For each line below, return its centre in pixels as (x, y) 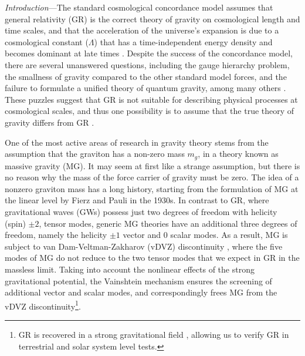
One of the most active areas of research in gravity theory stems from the (137, 142)
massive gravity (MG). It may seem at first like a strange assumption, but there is (152, 165)
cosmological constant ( (47, 41)
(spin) (15, 223)
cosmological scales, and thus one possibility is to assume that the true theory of (150, 111)
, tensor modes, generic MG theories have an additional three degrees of (168, 223)
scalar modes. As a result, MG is (229, 235)
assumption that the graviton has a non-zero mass (95, 154)
